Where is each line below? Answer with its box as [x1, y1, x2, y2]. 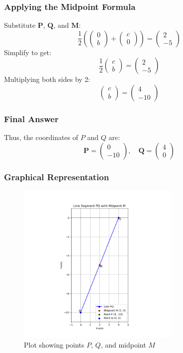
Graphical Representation [4, 170, 109, 183]
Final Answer [4, 112, 59, 125]
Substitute [4, 20, 36, 30]
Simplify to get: [4, 47, 51, 57]
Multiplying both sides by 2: [4, 74, 91, 84]
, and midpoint [100, 340, 146, 350]
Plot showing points [24, 340, 85, 350]
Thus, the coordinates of [4, 132, 79, 142]
